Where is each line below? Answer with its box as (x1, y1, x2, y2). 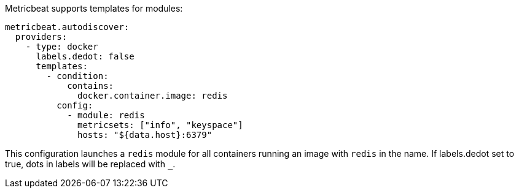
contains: (67, 81, 114, 91)
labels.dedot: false (36, 51, 135, 61)
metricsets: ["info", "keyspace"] (77, 120, 243, 130)
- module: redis (67, 110, 145, 120)
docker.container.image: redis (77, 91, 228, 100)
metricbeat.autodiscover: (5, 22, 130, 32)
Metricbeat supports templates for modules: (5, 3, 183, 13)
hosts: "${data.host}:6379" (77, 130, 213, 140)
